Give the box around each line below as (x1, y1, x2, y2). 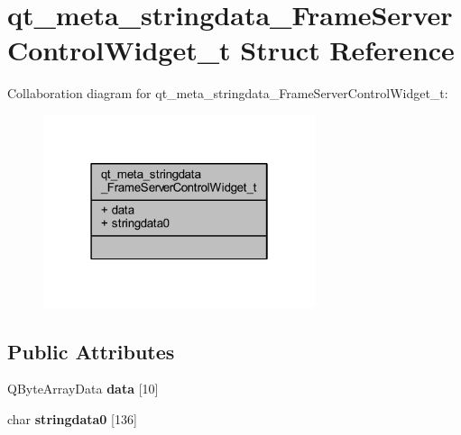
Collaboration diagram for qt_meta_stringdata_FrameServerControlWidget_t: (7, 84, 448, 103)
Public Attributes (7, 337, 175, 365)
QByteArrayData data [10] (7, 379, 159, 398)
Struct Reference (240, 32, 455, 68)
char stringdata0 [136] (7, 409, 137, 428)
